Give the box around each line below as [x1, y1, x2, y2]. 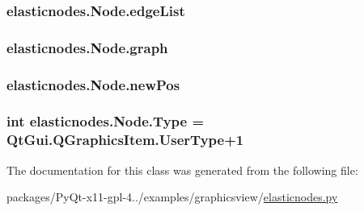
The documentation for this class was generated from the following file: [6, 161, 358, 178]
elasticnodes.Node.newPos [6, 74, 180, 94]
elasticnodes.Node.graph [6, 37, 168, 57]
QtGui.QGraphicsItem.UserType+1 [6, 130, 244, 150]
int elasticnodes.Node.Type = [6, 111, 205, 131]
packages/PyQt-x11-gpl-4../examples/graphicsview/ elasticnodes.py [6, 188, 338, 205]
